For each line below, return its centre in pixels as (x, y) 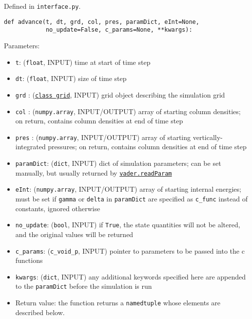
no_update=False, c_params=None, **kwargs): (119, 30)
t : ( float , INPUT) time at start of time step (83, 62)
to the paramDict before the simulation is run (84, 286)
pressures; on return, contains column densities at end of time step (147, 147)
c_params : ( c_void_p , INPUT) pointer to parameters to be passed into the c (130, 250)
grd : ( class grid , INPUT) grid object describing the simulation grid (120, 94)
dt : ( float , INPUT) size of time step (71, 78)
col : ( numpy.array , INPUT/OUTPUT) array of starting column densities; (128, 111)
